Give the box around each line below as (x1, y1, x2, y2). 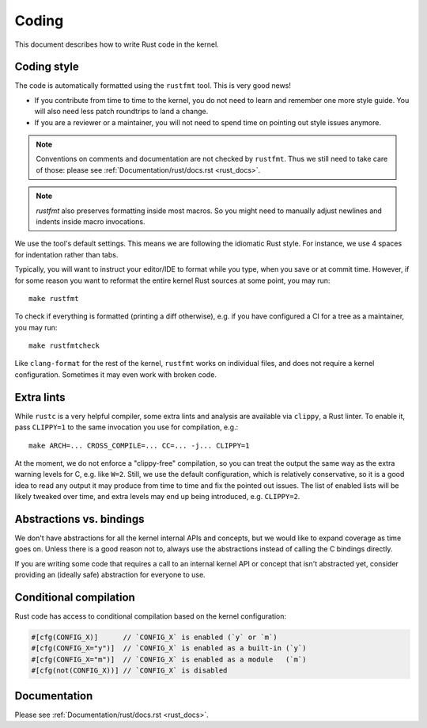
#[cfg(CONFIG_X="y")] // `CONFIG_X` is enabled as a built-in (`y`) (31, 644, 307, 653)
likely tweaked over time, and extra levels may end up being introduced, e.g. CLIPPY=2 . (14, 492, 300, 501)
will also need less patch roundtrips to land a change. (34, 107, 209, 116)
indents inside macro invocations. (36, 216, 145, 226)
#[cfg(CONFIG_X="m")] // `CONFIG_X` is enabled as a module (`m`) (31, 654, 307, 664)
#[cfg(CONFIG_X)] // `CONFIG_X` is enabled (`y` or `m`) (31, 633, 278, 642)
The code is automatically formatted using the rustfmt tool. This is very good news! (14, 81, 292, 90)
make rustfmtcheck (28, 341, 100, 350)
